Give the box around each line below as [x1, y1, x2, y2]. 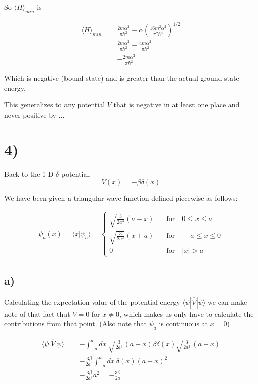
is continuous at [159, 318, 208, 329]
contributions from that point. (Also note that [4, 318, 147, 329]
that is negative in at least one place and [113, 99, 240, 110]
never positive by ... [4, 109, 65, 120]
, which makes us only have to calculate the [119, 308, 254, 319]
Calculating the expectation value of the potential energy [4, 296, 180, 307]
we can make [208, 296, 247, 307]
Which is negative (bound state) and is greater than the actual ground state [4, 73, 239, 83]
